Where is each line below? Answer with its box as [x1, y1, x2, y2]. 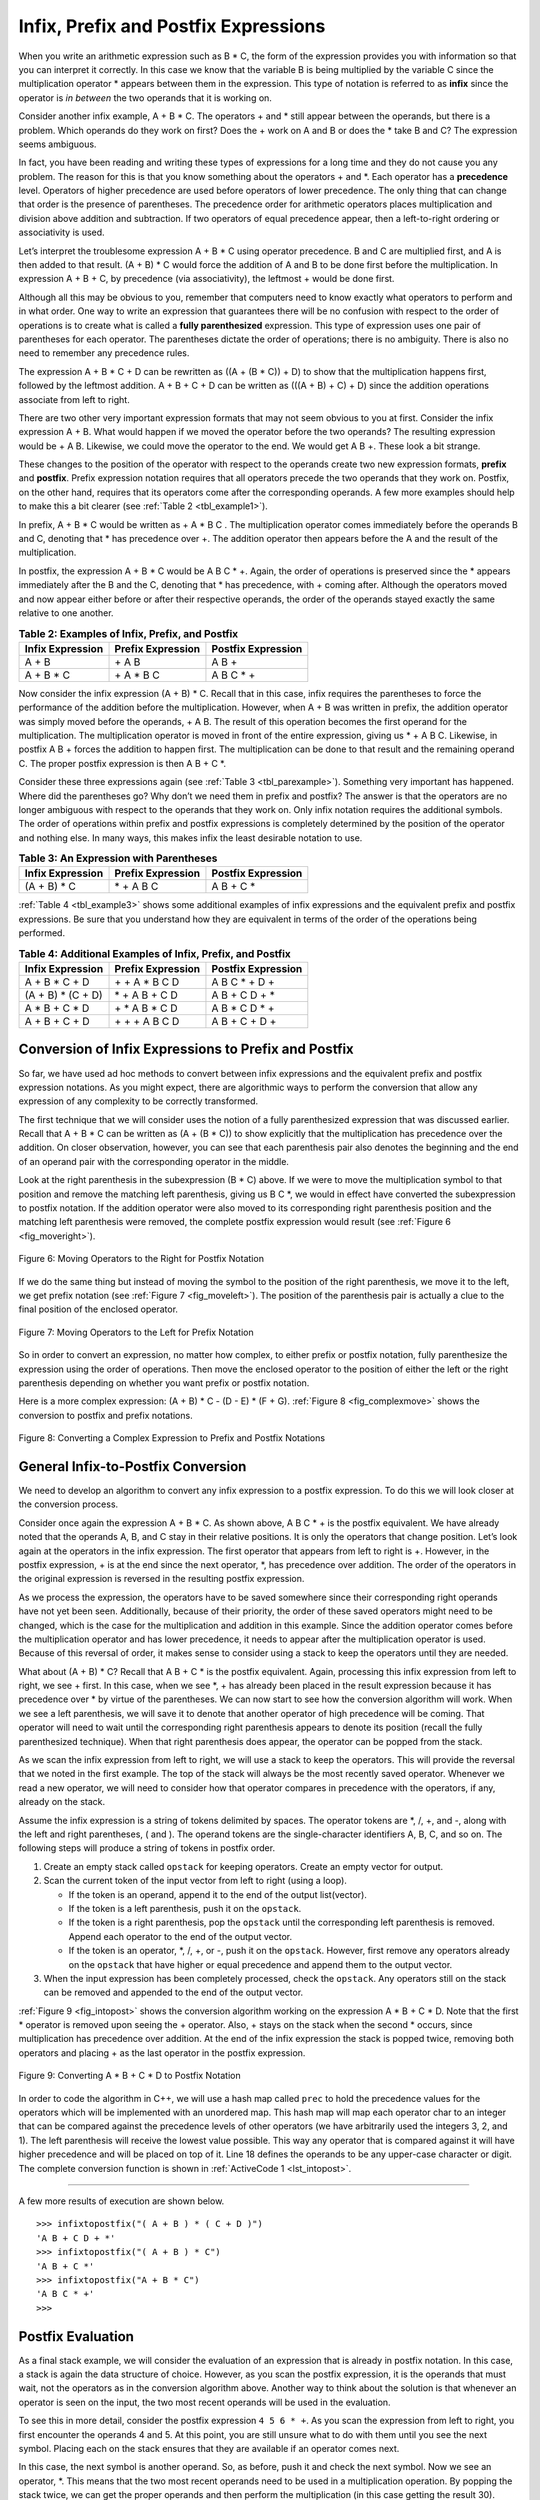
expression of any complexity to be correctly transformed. [18, 1095, 259, 1107]
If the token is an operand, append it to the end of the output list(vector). [68, 1888, 367, 1900]
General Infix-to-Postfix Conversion [18, 1458, 247, 1475]
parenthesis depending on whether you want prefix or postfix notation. [18, 1376, 310, 1389]
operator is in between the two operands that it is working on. [18, 91, 272, 104]
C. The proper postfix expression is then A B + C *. [18, 757, 227, 769]
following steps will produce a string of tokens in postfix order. [18, 1842, 275, 1854]
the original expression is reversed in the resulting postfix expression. [18, 1573, 305, 1585]
